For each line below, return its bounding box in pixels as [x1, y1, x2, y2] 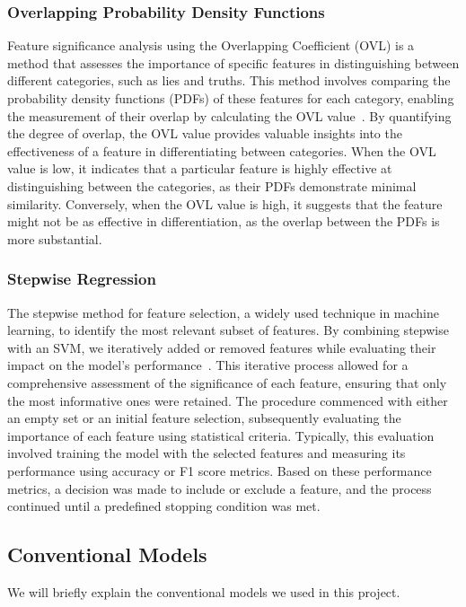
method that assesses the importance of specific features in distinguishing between [7, 53, 460, 72]
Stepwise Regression [7, 268, 156, 290]
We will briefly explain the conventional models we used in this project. [7, 582, 400, 601]
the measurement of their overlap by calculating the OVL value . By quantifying [7, 106, 452, 125]
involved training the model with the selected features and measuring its [7, 444, 406, 462]
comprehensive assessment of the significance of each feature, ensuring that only [7, 373, 447, 391]
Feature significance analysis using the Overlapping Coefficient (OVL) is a [7, 36, 415, 55]
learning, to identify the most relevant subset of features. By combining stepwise [7, 321, 449, 339]
